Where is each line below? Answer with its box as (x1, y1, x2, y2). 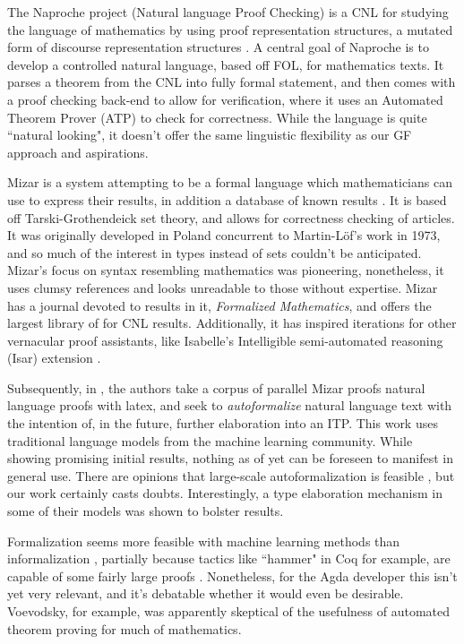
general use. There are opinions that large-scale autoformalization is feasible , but (7, 466, 455, 485)
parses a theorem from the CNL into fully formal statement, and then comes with (7, 73, 456, 91)
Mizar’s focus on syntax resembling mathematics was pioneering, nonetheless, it (7, 261, 444, 279)
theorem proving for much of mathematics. (7, 619, 242, 638)
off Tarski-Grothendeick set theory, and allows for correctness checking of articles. (7, 208, 455, 227)
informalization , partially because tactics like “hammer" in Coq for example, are (7, 549, 451, 568)
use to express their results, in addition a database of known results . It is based (7, 190, 447, 209)
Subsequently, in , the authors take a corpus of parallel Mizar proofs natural (7, 378, 425, 397)
